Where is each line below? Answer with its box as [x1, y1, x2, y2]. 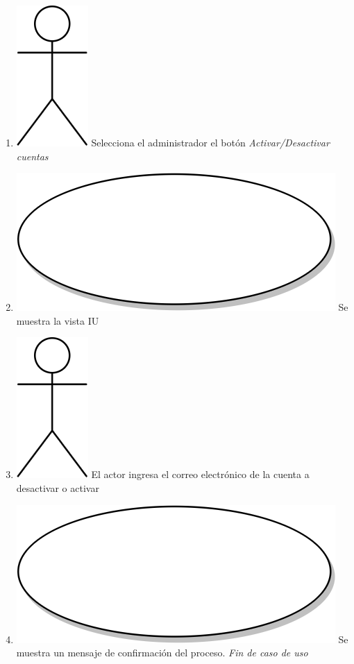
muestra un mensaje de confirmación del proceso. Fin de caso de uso [16, 645, 308, 660]
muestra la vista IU [16, 313, 99, 327]
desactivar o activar [16, 480, 99, 495]
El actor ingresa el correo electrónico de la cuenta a [91, 467, 310, 482]
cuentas [16, 148, 49, 163]
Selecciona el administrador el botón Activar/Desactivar [91, 135, 330, 149]
